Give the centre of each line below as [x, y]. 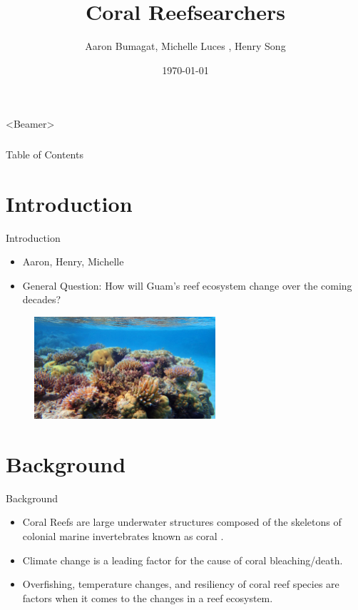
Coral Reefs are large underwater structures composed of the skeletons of [182, 522]
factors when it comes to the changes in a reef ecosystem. [148, 598]
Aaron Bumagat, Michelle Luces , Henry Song [185, 46]
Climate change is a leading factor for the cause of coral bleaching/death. [183, 560]
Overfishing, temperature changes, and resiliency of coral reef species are [181, 584]
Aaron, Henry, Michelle [73, 261]
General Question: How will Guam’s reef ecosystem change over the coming [187, 285]
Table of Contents [45, 154]
